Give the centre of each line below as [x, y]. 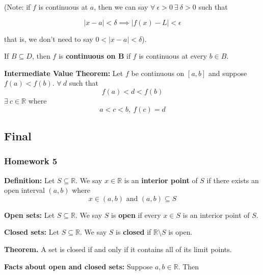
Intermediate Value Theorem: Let [64, 73]
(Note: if [17, 7]
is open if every [136, 215]
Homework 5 [31, 161]
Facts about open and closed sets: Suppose [78, 266]
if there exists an [233, 180]
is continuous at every [173, 56]
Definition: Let [30, 180]
